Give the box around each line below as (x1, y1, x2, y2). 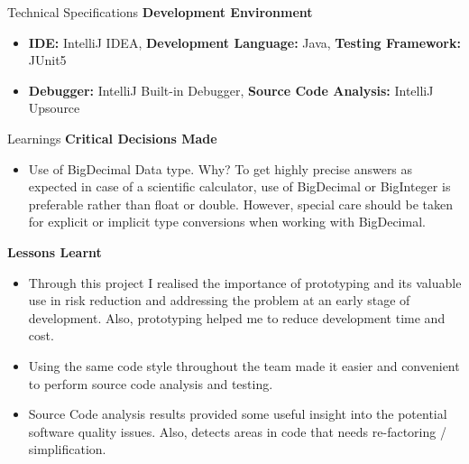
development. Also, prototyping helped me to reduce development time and (28, 308, 446, 327)
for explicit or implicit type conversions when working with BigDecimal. (28, 212, 426, 231)
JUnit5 (28, 51, 67, 70)
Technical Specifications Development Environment (7, 3, 313, 21)
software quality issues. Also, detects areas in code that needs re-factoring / (28, 422, 446, 441)
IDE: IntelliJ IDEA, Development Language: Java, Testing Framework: (28, 32, 461, 51)
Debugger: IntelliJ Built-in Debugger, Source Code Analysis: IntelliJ (28, 80, 434, 99)
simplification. (28, 440, 106, 459)
